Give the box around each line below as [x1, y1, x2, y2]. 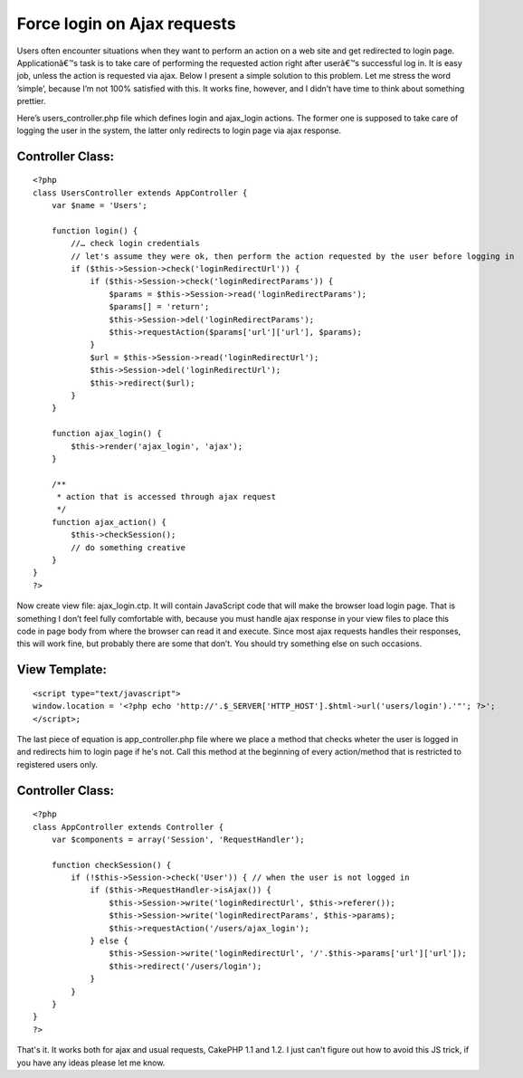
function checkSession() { [51, 860, 172, 870]
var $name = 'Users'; [51, 200, 148, 211]
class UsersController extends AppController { [33, 187, 248, 198]
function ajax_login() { [51, 428, 162, 439]
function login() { [51, 225, 138, 235]
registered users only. [16, 758, 99, 769]
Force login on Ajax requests [16, 14, 236, 33]
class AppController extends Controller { [33, 822, 224, 832]
